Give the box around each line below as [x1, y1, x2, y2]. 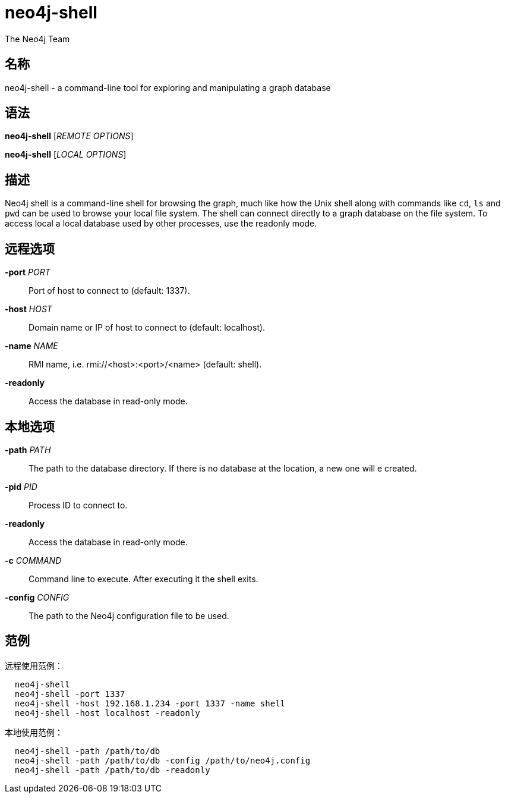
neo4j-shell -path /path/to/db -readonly [14, 765, 210, 775]
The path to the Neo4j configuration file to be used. [29, 610, 229, 621]
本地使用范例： [5, 727, 63, 737]
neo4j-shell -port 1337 [14, 689, 125, 699]
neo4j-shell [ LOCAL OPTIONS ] [5, 149, 127, 160]
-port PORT [5, 267, 50, 278]
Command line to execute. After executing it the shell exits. [29, 573, 258, 584]
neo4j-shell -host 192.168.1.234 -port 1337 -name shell [14, 698, 286, 708]
